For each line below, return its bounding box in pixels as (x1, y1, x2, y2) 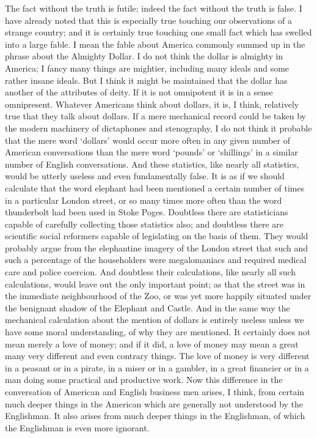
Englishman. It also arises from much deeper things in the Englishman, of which (5, 409, 305, 422)
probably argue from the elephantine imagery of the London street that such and (5, 241, 308, 254)
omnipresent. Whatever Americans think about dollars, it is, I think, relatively (5, 97, 299, 110)
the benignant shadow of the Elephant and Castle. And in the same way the (5, 301, 290, 314)
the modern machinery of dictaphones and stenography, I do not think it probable (5, 121, 312, 134)
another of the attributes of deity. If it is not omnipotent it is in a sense (5, 86, 273, 98)
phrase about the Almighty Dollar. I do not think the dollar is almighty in (5, 50, 283, 62)
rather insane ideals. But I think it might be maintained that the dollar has (5, 73, 288, 86)
